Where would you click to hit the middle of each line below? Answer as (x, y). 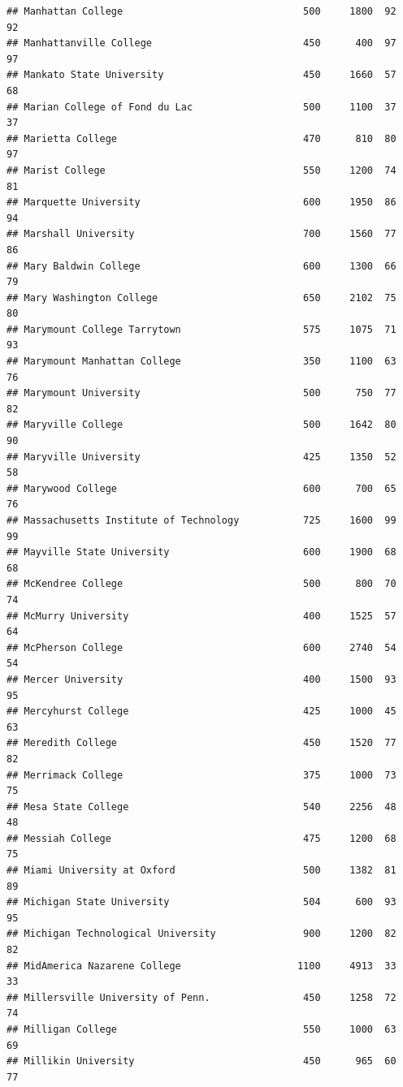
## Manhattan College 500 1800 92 (201, 11)
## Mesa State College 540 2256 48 (201, 807)
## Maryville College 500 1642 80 (201, 425)
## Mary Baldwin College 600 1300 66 (201, 266)
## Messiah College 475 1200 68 (201, 838)
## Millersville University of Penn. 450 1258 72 (201, 997)
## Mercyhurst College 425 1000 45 (201, 712)
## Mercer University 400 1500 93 (201, 679)
